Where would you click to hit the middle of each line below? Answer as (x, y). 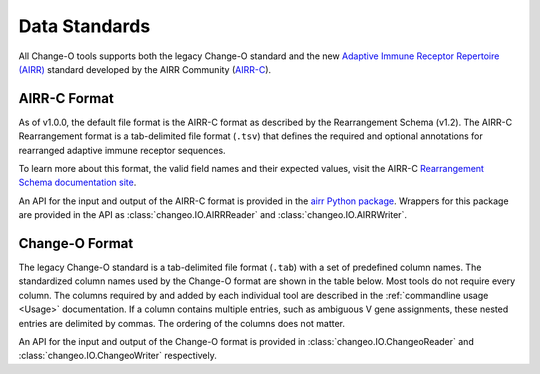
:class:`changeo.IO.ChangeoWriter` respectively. (117, 356)
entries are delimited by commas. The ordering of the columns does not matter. (181, 323)
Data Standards (84, 26)
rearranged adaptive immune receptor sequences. (122, 150)
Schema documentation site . (77, 182)
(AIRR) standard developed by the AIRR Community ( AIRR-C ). (145, 69)
